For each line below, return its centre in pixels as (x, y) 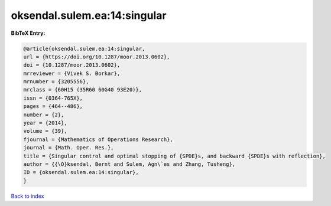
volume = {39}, (45, 131)
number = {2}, (44, 115)
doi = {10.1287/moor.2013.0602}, (72, 65)
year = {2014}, (45, 123)
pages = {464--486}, (53, 107)
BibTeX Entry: (28, 33)
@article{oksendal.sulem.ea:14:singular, (84, 48)
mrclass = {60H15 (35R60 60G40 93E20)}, (82, 90)
